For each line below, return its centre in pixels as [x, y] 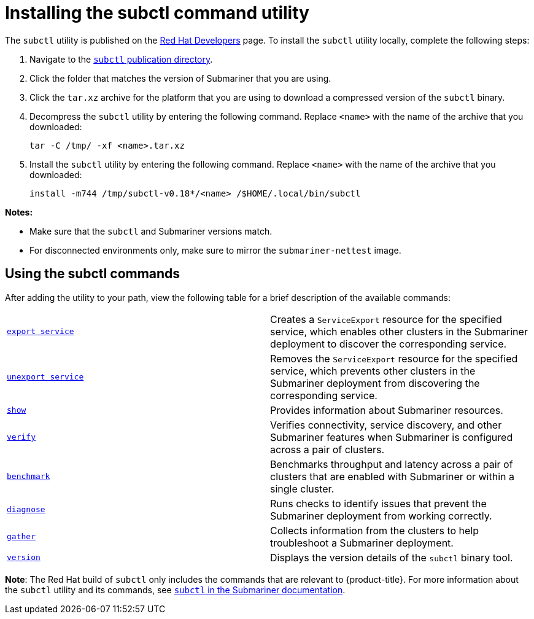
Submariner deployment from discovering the [375, 383]
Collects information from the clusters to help [375, 530]
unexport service [45, 377]
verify [21, 437]
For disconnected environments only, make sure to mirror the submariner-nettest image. [215, 250]
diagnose [26, 510]
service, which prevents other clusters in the [373, 371]
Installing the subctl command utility [157, 13]
